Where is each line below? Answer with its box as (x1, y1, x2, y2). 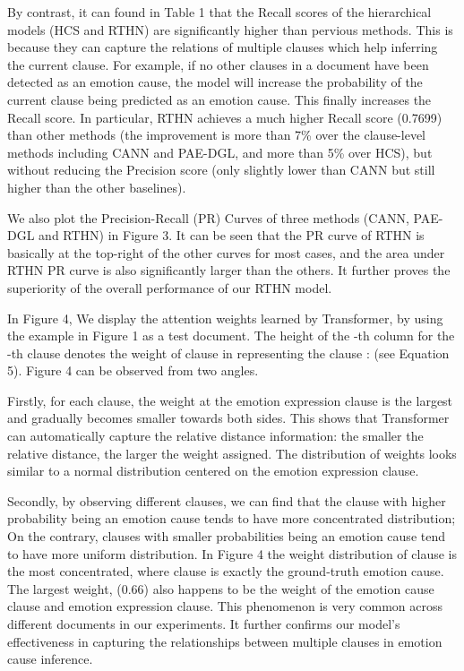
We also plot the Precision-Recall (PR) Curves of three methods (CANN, (7, 208, 409, 227)
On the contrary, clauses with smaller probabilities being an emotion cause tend (7, 527, 445, 546)
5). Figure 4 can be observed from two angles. (7, 361, 259, 380)
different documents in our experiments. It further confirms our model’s (7, 615, 400, 632)
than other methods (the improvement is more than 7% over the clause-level (7, 125, 425, 144)
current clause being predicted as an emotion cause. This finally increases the (7, 90, 432, 108)
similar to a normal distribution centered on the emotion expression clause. (7, 461, 419, 480)
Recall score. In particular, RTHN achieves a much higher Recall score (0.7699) (7, 108, 443, 126)
